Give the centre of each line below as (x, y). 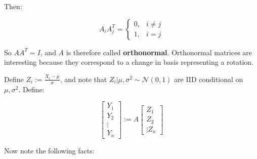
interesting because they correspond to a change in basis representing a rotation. (129, 62)
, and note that (83, 79)
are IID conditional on (209, 79)
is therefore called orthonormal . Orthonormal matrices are (159, 52)
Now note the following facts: (49, 150)
